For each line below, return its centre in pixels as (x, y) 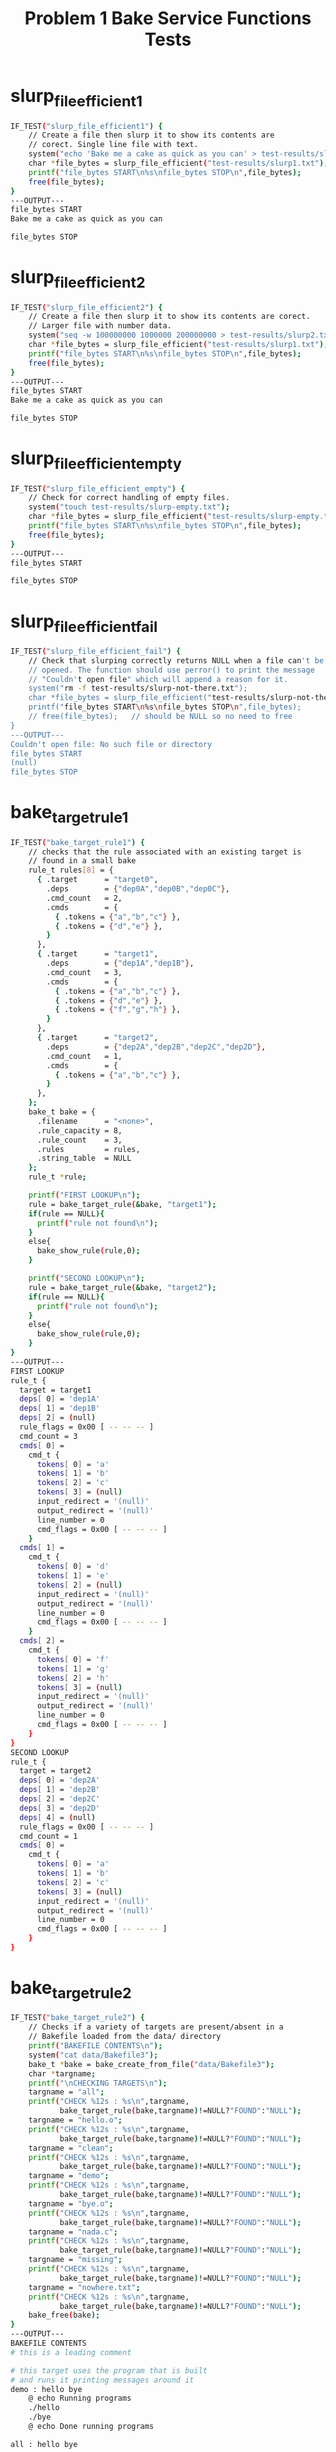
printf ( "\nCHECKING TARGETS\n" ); (98, 2083)
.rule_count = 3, (79, 1140)
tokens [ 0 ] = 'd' (73, 1567)
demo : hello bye (46, 2389)
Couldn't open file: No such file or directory (111, 744)
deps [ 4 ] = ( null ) (58, 1817)
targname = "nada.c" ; (73, 2232)
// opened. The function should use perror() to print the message (171, 670)
